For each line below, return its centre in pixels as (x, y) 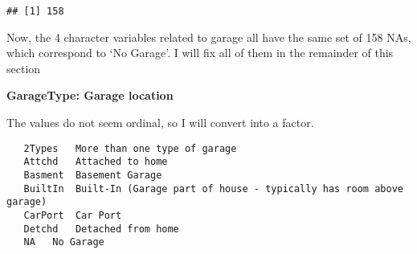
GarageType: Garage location (90, 95)
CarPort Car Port (73, 215)
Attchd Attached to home (96, 162)
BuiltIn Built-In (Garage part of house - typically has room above (213, 188)
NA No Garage (64, 242)
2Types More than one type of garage (130, 148)
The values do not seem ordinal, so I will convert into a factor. (160, 123)
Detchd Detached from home (101, 229)
